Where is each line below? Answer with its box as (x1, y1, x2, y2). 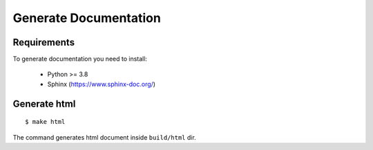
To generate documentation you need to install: (12, 55, 148, 63)
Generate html (12, 98, 76, 109)
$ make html (25, 118, 66, 126)
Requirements (12, 36, 75, 48)
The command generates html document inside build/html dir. (12, 133, 196, 141)
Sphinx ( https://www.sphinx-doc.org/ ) (47, 80, 155, 88)
